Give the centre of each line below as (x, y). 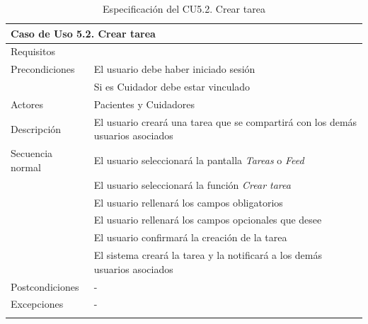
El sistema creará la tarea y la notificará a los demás (208, 255)
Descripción (36, 128)
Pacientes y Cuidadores (144, 104)
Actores (27, 104)
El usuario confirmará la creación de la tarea (190, 237)
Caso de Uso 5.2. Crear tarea (83, 33)
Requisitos (33, 51)
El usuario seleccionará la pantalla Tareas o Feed (199, 160)
